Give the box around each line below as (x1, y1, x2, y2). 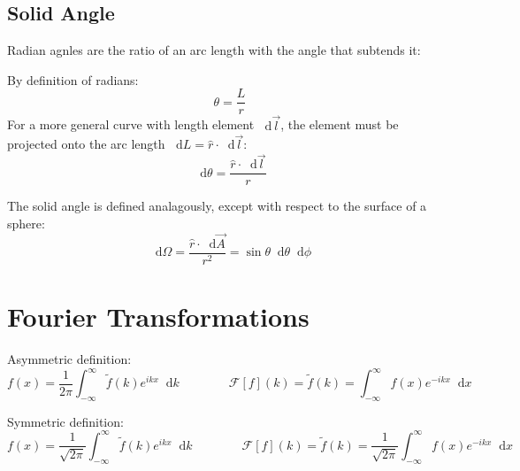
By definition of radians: (7, 70, 139, 89)
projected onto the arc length (7, 135, 165, 153)
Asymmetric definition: (7, 349, 132, 367)
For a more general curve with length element (7, 115, 255, 134)
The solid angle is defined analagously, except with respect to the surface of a (7, 197, 427, 215)
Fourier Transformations (7, 298, 310, 335)
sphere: (7, 213, 45, 232)
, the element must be (280, 115, 399, 134)
